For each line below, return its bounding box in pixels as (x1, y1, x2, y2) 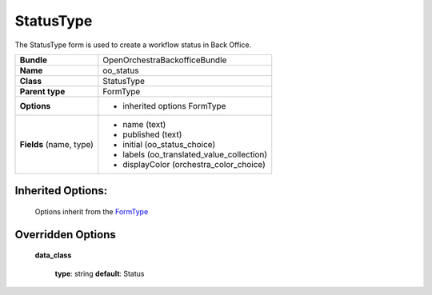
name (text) (122, 118, 166, 130)
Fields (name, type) (19, 138, 94, 149)
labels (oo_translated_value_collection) (122, 149, 268, 160)
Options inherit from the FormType (34, 206, 149, 216)
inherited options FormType (122, 100, 226, 111)
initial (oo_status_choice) (122, 138, 216, 149)
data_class (34, 250, 72, 260)
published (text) (122, 129, 182, 140)
